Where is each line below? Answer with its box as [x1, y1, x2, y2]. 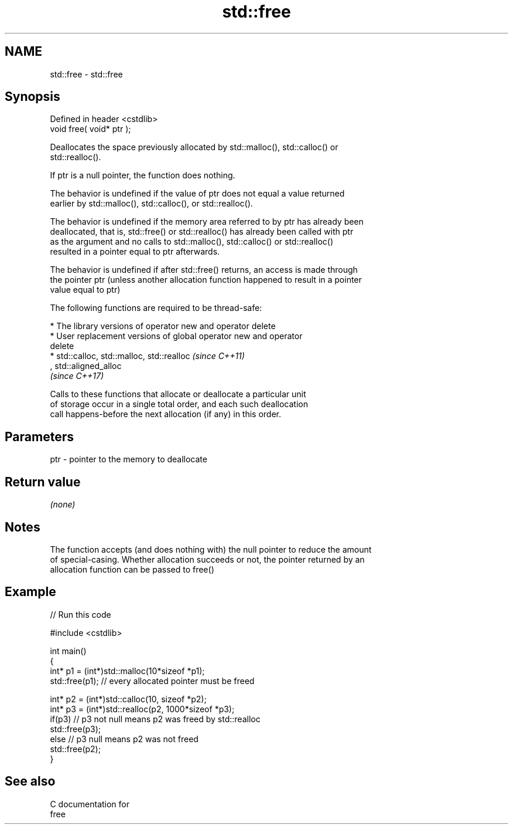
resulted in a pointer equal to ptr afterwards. [50, 246, 220, 257]
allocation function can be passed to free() [50, 564, 214, 574]
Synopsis [5, 89, 60, 104]
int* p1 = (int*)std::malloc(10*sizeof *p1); [50, 665, 205, 676]
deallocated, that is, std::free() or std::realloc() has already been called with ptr [50, 226, 354, 237]
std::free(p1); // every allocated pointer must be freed [50, 675, 255, 686]
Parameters [5, 429, 74, 444]
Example [5, 584, 56, 600]
